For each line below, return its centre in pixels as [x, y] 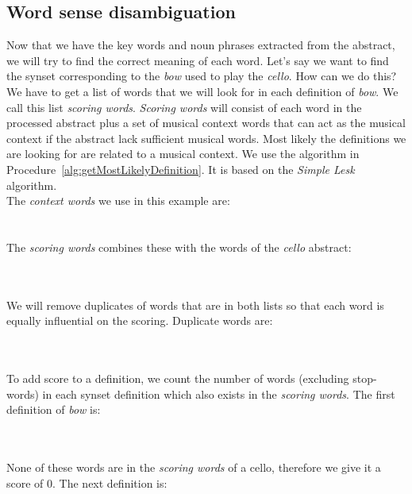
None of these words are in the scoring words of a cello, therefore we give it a [194, 467]
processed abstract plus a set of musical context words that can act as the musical [206, 123]
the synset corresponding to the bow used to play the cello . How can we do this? [202, 76]
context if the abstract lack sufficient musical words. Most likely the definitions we [206, 138]
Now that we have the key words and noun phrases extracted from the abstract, [201, 45]
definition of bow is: [54, 409]
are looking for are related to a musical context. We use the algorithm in [183, 154]
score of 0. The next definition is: [87, 482]
